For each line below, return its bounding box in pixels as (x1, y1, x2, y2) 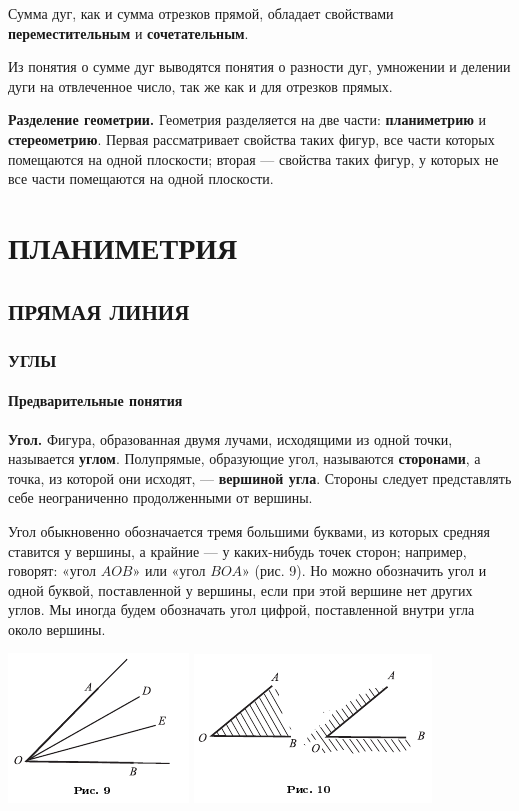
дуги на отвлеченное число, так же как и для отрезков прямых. (8, 75, 393, 96)
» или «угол (132, 560, 206, 581)
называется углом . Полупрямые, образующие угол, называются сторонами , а (8, 448, 481, 469)
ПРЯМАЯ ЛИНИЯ (8, 295, 190, 326)
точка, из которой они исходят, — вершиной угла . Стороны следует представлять (8, 467, 512, 488)
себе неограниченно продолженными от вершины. (8, 487, 313, 508)
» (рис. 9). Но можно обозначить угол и (242, 560, 487, 581)
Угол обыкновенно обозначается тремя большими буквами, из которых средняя (8, 520, 490, 541)
